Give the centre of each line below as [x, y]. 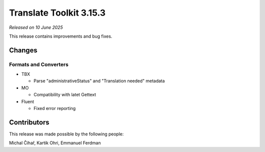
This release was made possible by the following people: [66, 134]
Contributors [29, 122]
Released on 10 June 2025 [36, 27]
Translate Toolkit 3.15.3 [57, 13]
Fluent [28, 101]
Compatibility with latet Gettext [65, 95]
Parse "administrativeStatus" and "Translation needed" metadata [99, 81]
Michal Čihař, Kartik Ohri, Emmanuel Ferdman [55, 143]
